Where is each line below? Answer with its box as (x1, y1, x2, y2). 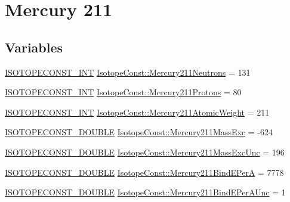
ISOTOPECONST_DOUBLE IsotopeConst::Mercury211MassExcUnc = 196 (5, 145, 285, 158)
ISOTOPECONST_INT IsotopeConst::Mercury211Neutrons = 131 (5, 66, 251, 78)
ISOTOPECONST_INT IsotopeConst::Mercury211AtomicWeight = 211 (5, 105, 270, 118)
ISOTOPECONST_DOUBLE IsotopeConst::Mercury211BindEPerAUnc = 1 (5, 186, 286, 198)
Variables (5, 38, 63, 56)
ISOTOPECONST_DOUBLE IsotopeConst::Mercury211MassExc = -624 (5, 126, 273, 138)
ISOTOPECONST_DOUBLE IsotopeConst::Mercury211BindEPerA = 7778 (5, 166, 284, 178)
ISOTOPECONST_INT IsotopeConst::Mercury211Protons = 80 (5, 86, 242, 98)
